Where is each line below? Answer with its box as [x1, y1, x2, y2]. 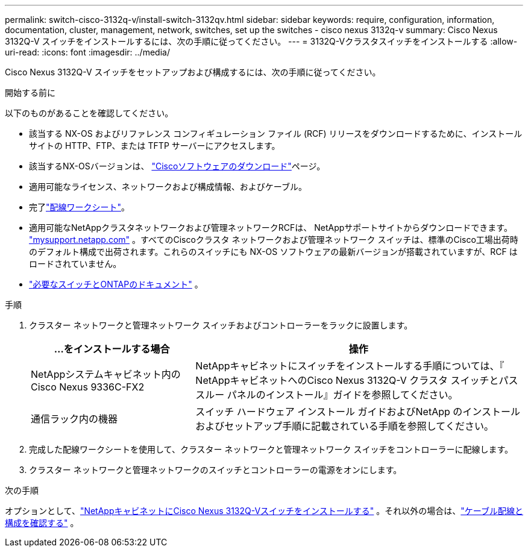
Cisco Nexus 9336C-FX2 [31, 381, 145, 393]
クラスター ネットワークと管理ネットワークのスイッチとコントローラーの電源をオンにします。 [29, 465, 402, 475]
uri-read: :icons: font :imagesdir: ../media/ [5, 47, 170, 57]
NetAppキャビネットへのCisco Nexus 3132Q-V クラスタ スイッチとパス [195, 374, 518, 386]
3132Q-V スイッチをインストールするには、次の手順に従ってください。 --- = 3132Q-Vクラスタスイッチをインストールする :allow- [5, 36, 518, 46]
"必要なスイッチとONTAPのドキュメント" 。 [29, 279, 203, 289]
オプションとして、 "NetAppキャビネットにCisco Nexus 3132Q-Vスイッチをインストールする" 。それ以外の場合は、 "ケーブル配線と [5, 506, 523, 516]
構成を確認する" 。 [5, 518, 79, 528]
